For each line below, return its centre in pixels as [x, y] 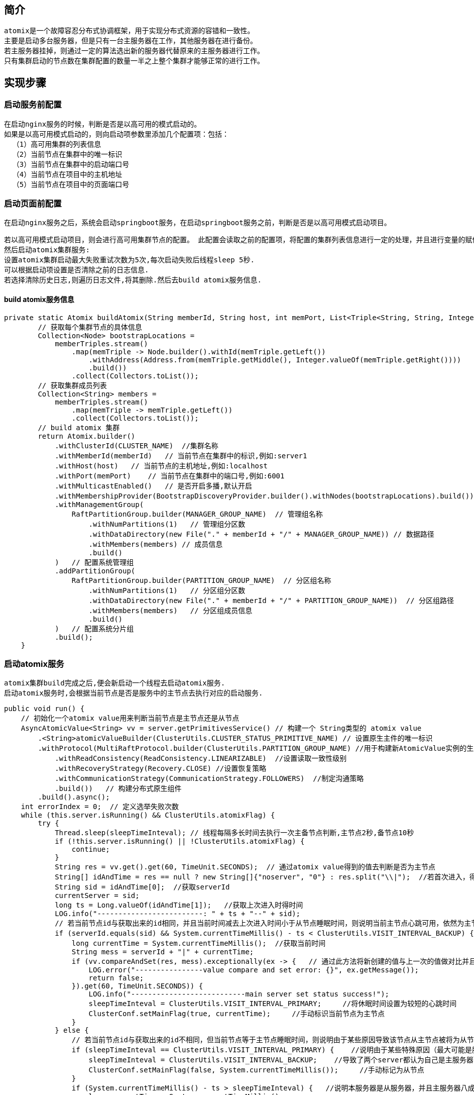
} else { [72, 1030]
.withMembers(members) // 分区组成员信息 [170, 610]
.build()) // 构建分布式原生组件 [118, 789]
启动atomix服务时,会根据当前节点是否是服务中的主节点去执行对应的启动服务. [134, 693]
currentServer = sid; [97, 896]
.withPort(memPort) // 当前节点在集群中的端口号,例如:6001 [170, 476]
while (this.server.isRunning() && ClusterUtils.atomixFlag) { [148, 815]
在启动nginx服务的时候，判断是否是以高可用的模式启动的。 [103, 124]
